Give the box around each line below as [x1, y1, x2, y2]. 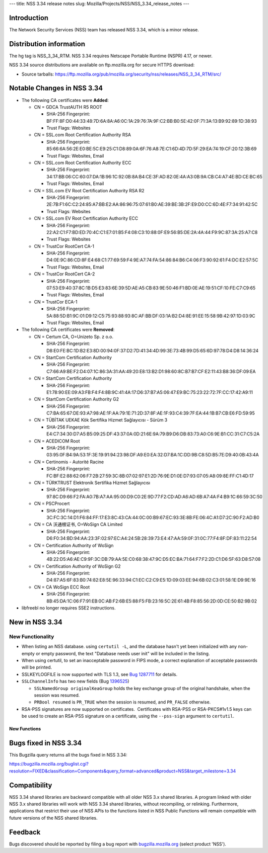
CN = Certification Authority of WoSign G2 [34, 563, 121, 569]
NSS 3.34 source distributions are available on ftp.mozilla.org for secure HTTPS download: [9, 62, 195, 68]
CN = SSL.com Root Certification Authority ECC [34, 160, 132, 166]
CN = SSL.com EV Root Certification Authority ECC [34, 215, 138, 221]
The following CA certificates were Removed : [21, 327, 115, 333]
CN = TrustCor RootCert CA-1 [34, 243, 94, 249]
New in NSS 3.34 [9, 618, 63, 626]
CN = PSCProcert [34, 501, 70, 507]
